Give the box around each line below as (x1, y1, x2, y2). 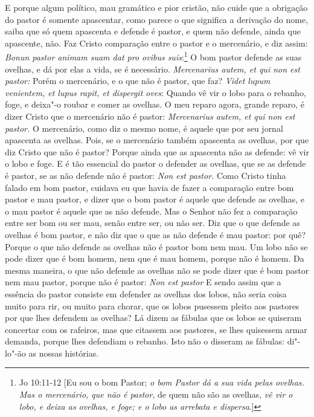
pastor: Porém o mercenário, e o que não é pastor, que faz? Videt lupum (5, 74, 271, 87)
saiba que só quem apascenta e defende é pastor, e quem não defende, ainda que (5, 25, 301, 37)
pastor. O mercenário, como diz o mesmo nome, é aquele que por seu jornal (5, 121, 283, 134)
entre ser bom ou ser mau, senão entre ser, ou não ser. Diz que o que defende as (5, 216, 300, 229)
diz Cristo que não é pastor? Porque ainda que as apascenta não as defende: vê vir (5, 145, 309, 158)
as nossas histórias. (28, 346, 99, 359)
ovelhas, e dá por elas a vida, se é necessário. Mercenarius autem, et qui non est (5, 62, 300, 75)
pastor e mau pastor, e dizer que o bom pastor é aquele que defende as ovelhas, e (5, 193, 304, 205)
